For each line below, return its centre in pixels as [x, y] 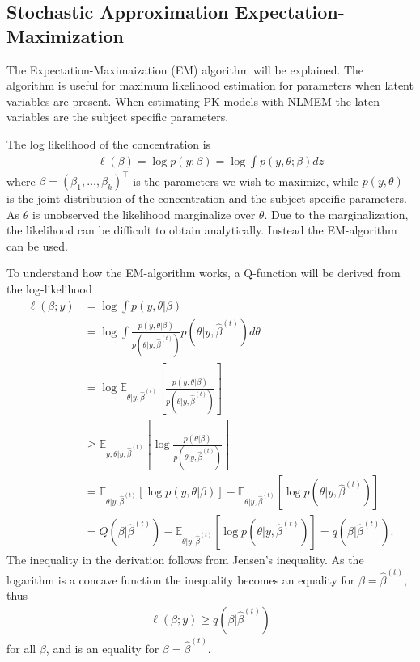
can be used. [37, 245]
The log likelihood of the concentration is [109, 143]
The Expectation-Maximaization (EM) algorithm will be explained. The [185, 69]
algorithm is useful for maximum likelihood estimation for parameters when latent [210, 85]
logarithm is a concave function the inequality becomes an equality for [181, 579]
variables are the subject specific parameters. [118, 117]
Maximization [65, 35]
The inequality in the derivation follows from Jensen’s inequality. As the [185, 560]
